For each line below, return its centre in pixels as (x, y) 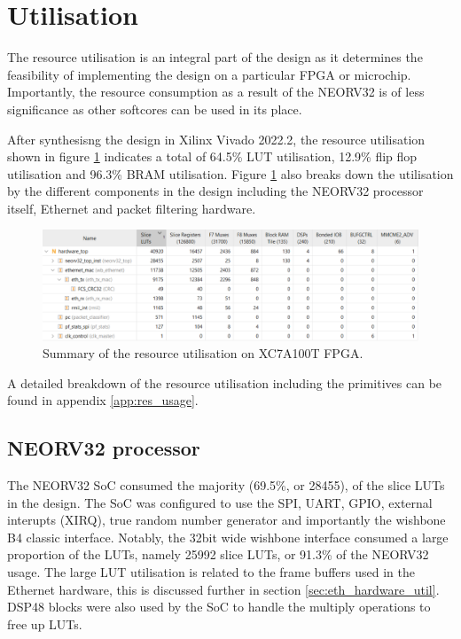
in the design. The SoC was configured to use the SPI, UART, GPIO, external (220, 502)
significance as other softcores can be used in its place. (155, 109)
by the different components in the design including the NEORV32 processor (215, 191)
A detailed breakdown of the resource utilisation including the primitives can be (225, 382)
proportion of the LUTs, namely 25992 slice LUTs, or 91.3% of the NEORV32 (218, 554)
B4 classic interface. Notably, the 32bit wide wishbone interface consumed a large (228, 537)
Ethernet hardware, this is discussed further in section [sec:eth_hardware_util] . (223, 589)
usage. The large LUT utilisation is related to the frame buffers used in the (211, 572)
